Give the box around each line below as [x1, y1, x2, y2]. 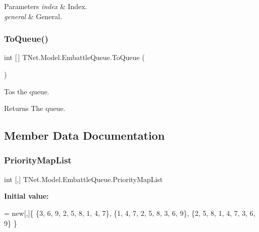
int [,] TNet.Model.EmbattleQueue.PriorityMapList [4, 173, 163, 184]
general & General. [4, 11, 62, 21]
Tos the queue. [4, 86, 49, 96]
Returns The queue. [4, 103, 66, 113]
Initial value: [4, 191, 49, 201]
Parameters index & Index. [4, 1, 87, 11]
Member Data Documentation [4, 128, 165, 143]
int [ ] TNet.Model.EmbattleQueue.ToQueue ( [4, 52, 145, 63]
